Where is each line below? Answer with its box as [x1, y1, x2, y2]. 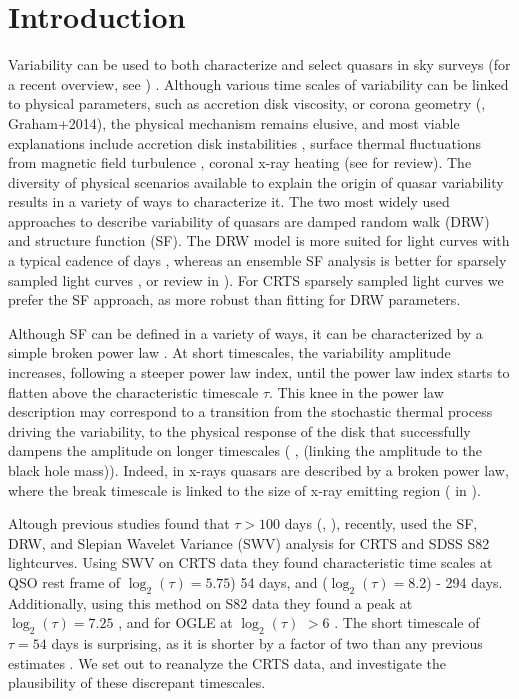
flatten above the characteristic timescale [8, 381, 259, 402]
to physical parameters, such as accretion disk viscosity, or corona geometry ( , [8, 93, 486, 114]
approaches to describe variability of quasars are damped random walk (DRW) [8, 210, 490, 231]
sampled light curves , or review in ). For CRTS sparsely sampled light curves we [8, 269, 504, 290]
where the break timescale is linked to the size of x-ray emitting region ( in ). [8, 479, 481, 500]
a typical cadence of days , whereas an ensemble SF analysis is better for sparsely [8, 250, 507, 271]
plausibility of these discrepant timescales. [8, 672, 266, 693]
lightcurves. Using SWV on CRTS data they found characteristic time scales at [8, 552, 493, 573]
